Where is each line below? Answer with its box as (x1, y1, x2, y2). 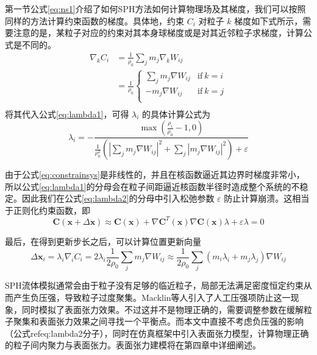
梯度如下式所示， (234, 14, 303, 27)
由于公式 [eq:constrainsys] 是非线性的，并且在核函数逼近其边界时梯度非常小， (5, 168, 305, 181)
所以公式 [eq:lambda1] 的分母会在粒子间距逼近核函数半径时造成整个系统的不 (5, 180, 300, 192)
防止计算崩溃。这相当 (224, 192, 310, 205)
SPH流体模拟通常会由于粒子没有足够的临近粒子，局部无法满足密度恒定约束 (5, 279, 304, 292)
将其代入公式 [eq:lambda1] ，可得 (5, 107, 129, 120)
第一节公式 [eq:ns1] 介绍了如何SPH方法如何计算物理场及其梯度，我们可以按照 (5, 2, 306, 15)
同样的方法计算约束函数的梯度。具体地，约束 (5, 14, 184, 27)
